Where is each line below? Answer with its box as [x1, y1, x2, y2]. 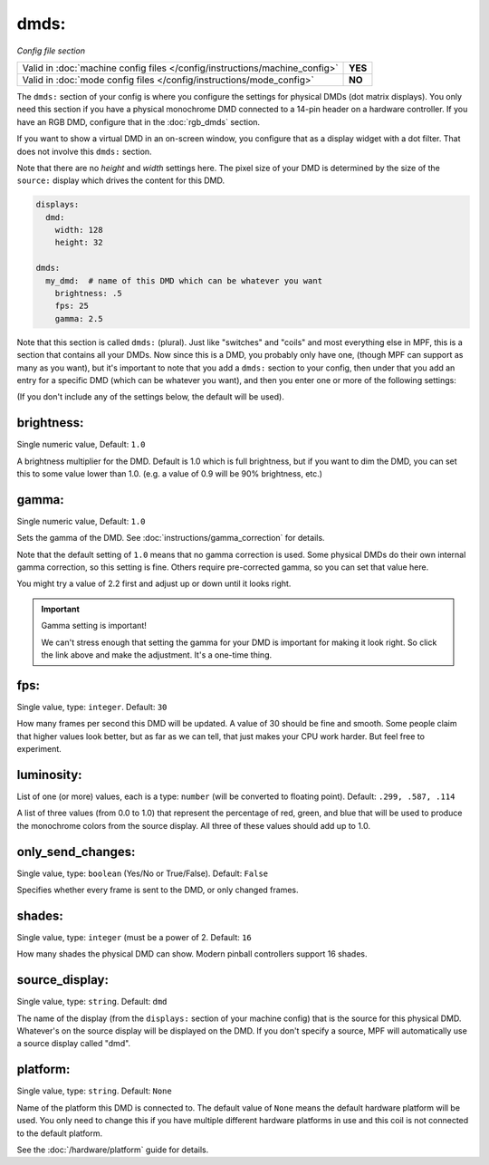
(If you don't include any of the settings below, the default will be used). [16, 391, 284, 402]
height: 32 [54, 237, 103, 248]
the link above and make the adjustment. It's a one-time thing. [41, 650, 273, 660]
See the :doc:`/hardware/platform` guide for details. [16, 1144, 209, 1155]
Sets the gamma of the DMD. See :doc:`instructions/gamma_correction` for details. [16, 533, 325, 544]
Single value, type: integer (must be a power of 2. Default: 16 [16, 932, 253, 943]
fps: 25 [54, 301, 90, 312]
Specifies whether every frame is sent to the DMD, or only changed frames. [16, 884, 299, 896]
